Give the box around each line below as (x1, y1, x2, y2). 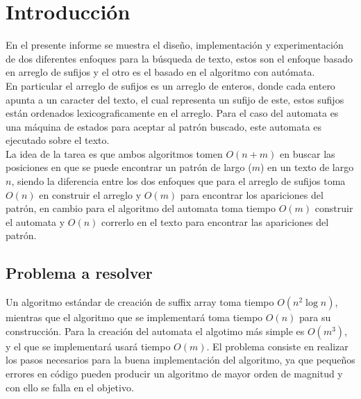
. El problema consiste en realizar (206, 339, 349, 353)
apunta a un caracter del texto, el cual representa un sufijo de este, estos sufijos (6, 92, 344, 106)
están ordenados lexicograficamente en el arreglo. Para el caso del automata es (6, 106, 339, 120)
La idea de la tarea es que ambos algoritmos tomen (6, 146, 223, 161)
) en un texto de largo (260, 160, 354, 174)
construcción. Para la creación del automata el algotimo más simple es (6, 323, 305, 338)
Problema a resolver (6, 262, 153, 284)
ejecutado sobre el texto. (6, 133, 110, 147)
